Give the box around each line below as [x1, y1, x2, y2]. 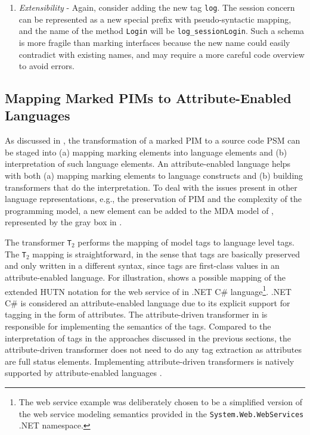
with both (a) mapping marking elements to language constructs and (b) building [5, 169, 303, 182]
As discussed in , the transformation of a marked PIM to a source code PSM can [5, 134, 300, 147]
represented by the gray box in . [5, 216, 122, 228]
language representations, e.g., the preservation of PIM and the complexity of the [5, 192, 302, 205]
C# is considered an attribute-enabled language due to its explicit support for [5, 296, 290, 309]
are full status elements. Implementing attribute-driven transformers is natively [5, 355, 294, 367]
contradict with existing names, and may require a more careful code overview [18, 48, 305, 60]
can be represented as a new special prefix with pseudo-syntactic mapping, [18, 13, 292, 25]
